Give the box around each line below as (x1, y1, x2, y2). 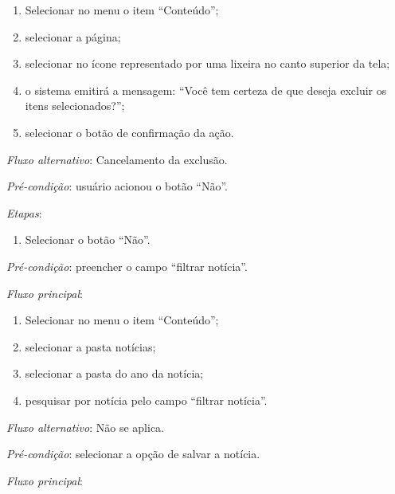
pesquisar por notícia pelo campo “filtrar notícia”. (25, 391, 268, 408)
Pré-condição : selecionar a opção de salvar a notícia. (6, 445, 260, 462)
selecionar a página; (25, 28, 121, 45)
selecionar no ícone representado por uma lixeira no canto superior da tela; (25, 55, 390, 72)
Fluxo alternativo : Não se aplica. (6, 418, 164, 435)
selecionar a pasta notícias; (25, 338, 156, 355)
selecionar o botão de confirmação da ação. (25, 123, 234, 140)
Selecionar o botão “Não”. (25, 231, 151, 248)
